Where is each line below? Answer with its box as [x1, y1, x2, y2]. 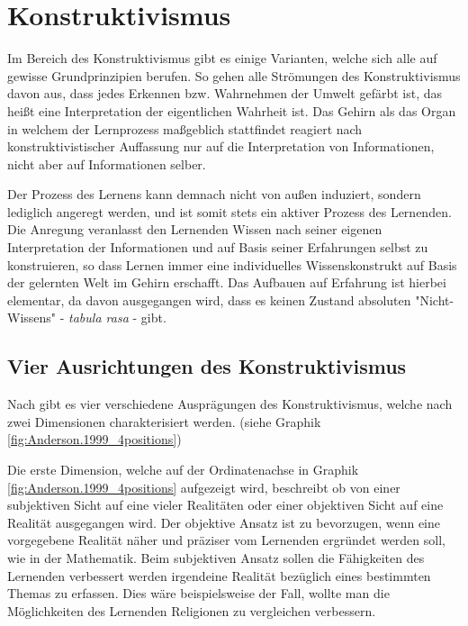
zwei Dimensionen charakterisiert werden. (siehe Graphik [7, 412, 321, 431]
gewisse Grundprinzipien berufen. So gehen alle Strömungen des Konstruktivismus [7, 66, 461, 85]
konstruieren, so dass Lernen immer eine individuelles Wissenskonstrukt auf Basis [7, 255, 457, 274]
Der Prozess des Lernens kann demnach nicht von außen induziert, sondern [7, 185, 421, 204]
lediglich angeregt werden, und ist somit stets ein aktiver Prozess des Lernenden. [7, 202, 452, 221]
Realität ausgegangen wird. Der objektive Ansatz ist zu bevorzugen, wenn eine [7, 513, 440, 531]
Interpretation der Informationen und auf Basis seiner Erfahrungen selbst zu [7, 238, 428, 257]
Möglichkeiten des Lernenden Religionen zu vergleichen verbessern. [7, 601, 376, 620]
